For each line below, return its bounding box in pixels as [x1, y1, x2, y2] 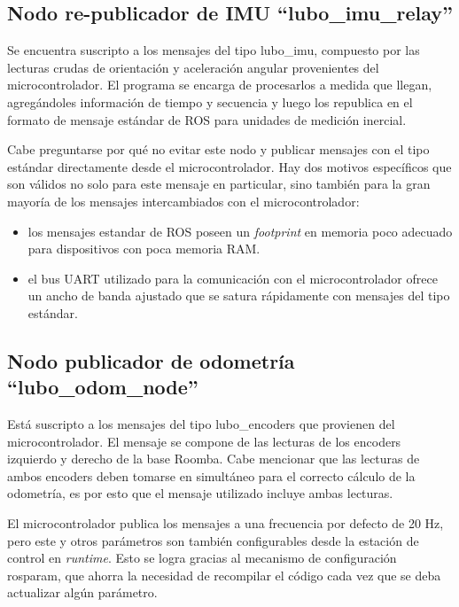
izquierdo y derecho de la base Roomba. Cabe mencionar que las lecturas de [7, 449, 420, 468]
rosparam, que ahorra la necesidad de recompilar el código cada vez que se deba [7, 565, 441, 584]
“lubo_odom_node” [7, 373, 198, 401]
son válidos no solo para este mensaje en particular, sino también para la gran [7, 175, 431, 193]
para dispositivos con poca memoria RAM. [27, 239, 261, 258]
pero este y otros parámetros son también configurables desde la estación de [7, 531, 419, 549]
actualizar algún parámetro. [7, 583, 158, 602]
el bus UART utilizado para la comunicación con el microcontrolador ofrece [27, 268, 438, 287]
